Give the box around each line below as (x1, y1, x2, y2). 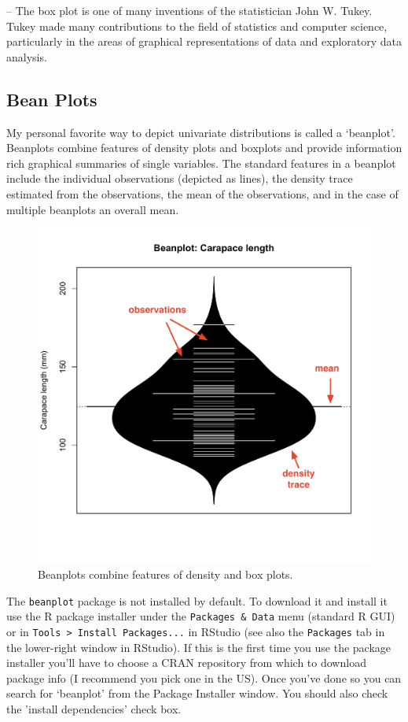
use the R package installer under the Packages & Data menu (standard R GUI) (6, 608, 395, 624)
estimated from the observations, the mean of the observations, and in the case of (6, 185, 399, 202)
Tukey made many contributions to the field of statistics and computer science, (6, 17, 388, 34)
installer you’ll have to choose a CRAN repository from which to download (6, 654, 366, 671)
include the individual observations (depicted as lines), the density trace (6, 170, 353, 187)
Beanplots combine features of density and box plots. (38, 565, 293, 582)
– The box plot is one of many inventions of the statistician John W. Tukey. (6, 2, 373, 18)
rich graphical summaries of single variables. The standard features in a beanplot (6, 154, 396, 171)
